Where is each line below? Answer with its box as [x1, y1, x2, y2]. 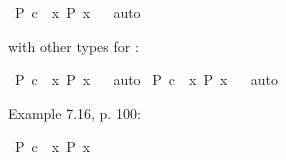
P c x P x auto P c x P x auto [14, 69, 278, 90]
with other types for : [8, 35, 139, 56]
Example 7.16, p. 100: [8, 102, 141, 123]
